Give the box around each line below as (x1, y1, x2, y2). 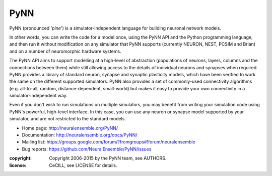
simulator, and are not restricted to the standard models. (9, 116, 126, 122)
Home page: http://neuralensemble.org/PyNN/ (22, 125, 118, 131)
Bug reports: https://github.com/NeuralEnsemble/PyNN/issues (22, 146, 152, 152)
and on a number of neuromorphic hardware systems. (9, 48, 121, 54)
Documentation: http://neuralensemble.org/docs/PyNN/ (22, 132, 138, 138)
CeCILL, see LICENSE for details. (49, 162, 117, 168)
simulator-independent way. (9, 93, 67, 99)
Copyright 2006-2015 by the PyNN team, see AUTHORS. (49, 155, 167, 161)
